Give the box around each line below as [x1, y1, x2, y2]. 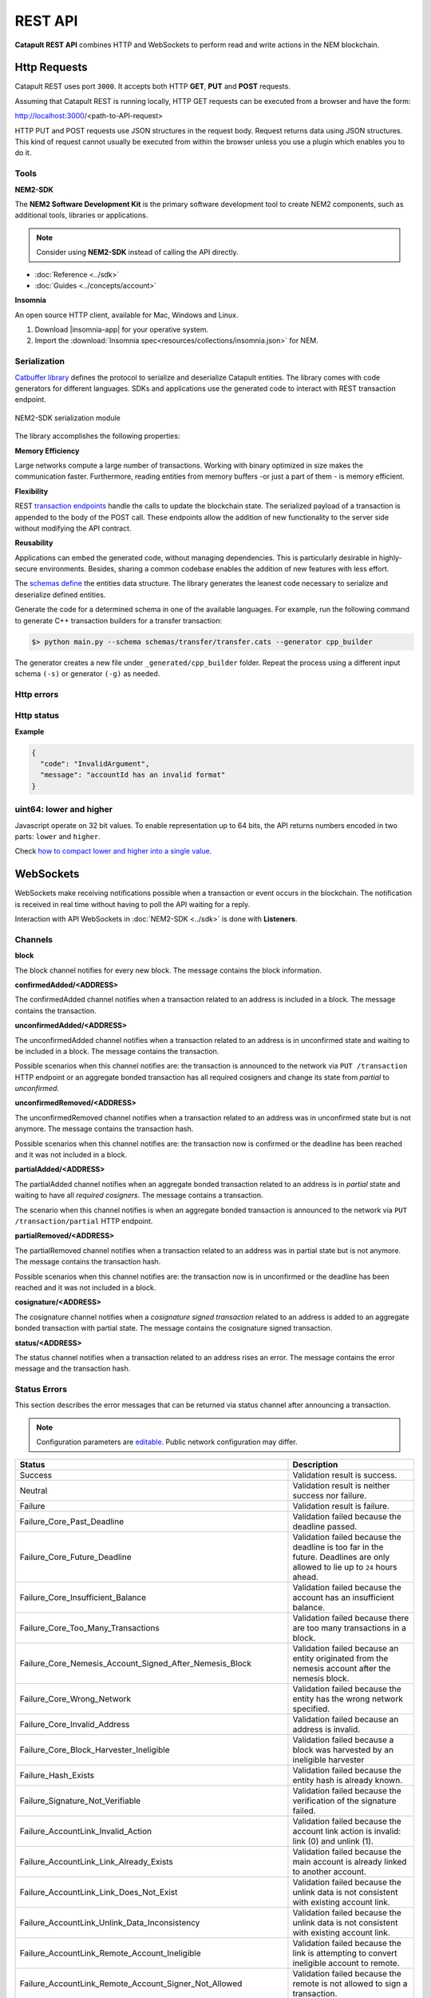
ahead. [292, 1571, 319, 1582]
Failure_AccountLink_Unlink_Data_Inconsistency [19, 1916, 200, 1928]
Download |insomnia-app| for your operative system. [34, 324, 209, 335]
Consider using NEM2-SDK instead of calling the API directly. [36, 248, 239, 257]
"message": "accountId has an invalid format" [40, 770, 226, 779]
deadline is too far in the [292, 1541, 384, 1552]
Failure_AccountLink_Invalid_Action [19, 1825, 152, 1837]
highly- [378, 552, 402, 563]
